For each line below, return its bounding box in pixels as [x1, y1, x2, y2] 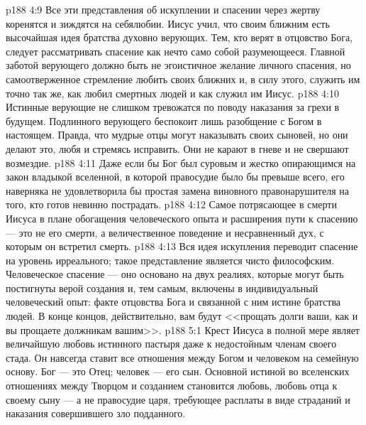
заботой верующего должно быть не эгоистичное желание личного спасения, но [6, 58, 351, 72]
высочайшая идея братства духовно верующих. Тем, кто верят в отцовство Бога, [6, 30, 353, 45]
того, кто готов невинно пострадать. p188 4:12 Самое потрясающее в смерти [6, 197, 337, 212]
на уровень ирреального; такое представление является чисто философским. [6, 252, 335, 267]
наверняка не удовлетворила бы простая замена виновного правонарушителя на [6, 183, 349, 198]
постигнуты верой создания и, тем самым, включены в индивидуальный [6, 280, 318, 295]
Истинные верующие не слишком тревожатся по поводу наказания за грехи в [6, 99, 340, 114]
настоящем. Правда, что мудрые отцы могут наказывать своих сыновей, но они [6, 127, 348, 142]
